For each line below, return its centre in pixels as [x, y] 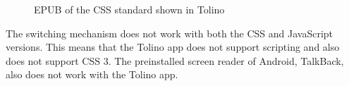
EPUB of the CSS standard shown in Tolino [129, 9]
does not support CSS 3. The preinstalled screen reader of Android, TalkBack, [175, 60]
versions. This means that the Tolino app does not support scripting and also [173, 47]
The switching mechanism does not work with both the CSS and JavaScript [170, 33]
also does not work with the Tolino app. [92, 74]
